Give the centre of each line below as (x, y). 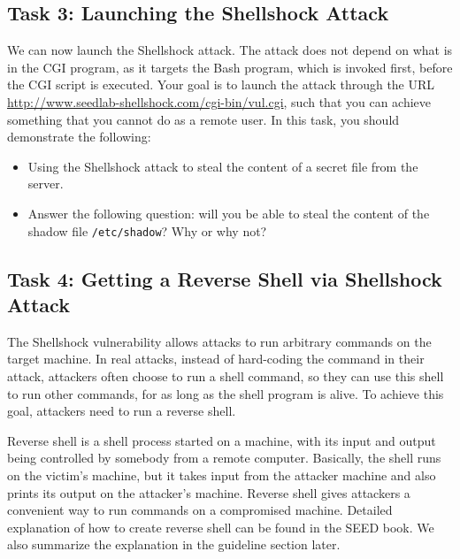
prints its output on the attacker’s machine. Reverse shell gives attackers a (209, 492)
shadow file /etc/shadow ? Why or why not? (147, 230)
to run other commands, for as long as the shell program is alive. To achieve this (226, 393)
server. (46, 184)
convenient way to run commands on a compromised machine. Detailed (200, 510)
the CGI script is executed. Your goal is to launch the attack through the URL (221, 84)
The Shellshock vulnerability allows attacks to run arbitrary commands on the (219, 341)
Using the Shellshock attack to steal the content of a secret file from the (223, 166)
